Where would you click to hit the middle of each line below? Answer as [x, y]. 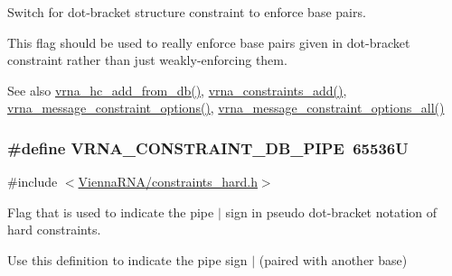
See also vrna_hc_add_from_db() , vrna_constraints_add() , [177, 90]
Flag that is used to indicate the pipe [111, 212]
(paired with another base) [333, 259]
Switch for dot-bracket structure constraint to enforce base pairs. [187, 12]
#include [33, 182]
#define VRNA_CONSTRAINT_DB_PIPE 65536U [208, 147]
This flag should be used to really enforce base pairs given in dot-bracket [209, 42]
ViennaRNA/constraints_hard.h [168, 182]
